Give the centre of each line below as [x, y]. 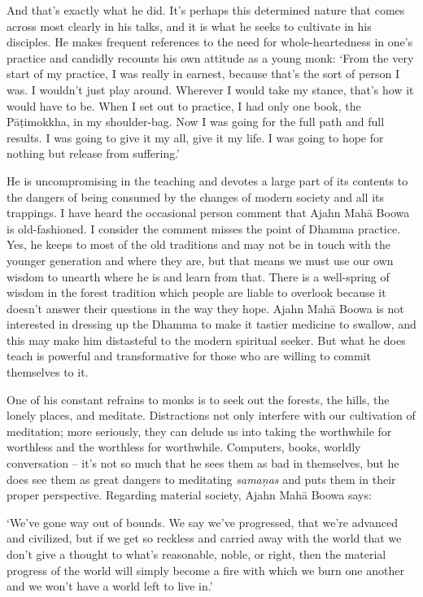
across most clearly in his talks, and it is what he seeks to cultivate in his [189, 26]
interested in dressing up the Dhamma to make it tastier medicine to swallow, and [211, 324]
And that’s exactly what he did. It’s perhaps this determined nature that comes [206, 10]
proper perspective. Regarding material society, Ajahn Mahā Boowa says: [189, 495]
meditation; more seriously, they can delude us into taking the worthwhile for [199, 431]
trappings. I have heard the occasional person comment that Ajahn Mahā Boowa [208, 213]
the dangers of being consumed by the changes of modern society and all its [196, 196]
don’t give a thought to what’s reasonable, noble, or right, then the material [196, 554]
